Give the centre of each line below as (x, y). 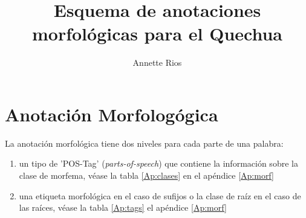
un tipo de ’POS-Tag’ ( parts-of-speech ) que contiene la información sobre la (158, 163)
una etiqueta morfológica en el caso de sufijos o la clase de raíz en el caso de (160, 195)
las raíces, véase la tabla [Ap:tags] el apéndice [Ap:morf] (123, 207)
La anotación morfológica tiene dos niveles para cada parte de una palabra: (144, 143)
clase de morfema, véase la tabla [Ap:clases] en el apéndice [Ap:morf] (146, 175)
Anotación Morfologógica (112, 114)
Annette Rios (157, 63)
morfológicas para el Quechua (157, 34)
